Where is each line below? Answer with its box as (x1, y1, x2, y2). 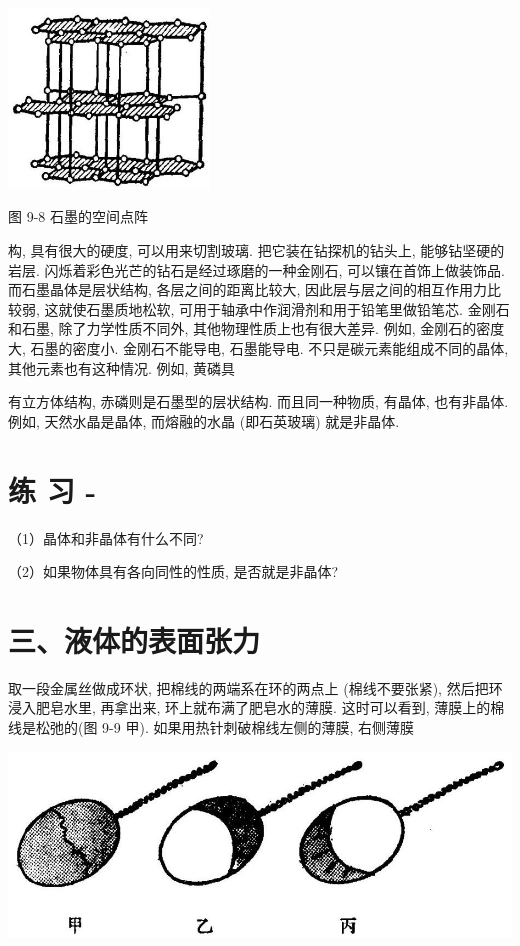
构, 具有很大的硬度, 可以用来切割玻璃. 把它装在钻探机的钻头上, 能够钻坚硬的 (8, 240, 505, 261)
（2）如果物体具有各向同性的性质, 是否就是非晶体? (8, 561, 339, 582)
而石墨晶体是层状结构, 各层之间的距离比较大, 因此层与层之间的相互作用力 (8, 279, 488, 300)
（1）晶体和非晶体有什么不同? (8, 527, 204, 548)
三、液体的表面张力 (8, 619, 261, 660)
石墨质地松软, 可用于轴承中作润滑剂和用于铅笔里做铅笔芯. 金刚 (86, 298, 496, 319)
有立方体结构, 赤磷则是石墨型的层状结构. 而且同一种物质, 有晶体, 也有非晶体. (8, 391, 509, 412)
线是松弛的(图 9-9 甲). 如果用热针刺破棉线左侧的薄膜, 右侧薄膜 (8, 717, 414, 737)
